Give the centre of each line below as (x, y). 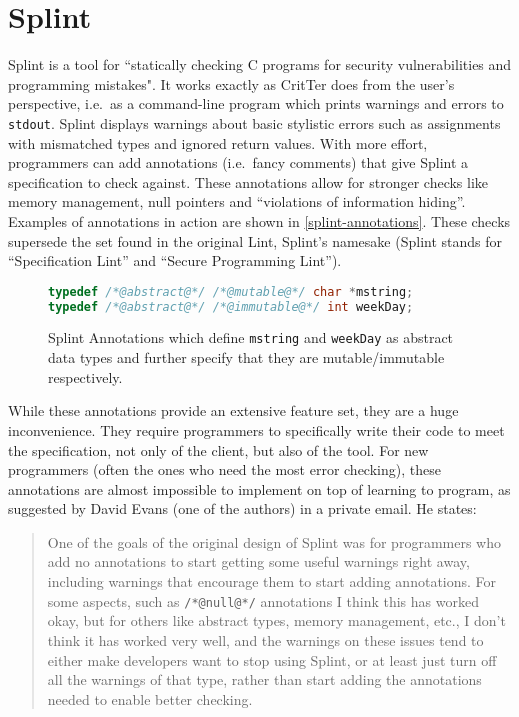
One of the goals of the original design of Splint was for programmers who (274, 541)
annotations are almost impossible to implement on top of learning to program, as (259, 488)
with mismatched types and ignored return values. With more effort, (218, 142)
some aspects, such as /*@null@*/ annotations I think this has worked (263, 600)
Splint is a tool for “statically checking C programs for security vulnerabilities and (260, 64)
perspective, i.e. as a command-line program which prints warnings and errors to (256, 103)
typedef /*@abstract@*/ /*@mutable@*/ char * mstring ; (231, 291)
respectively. (85, 376)
